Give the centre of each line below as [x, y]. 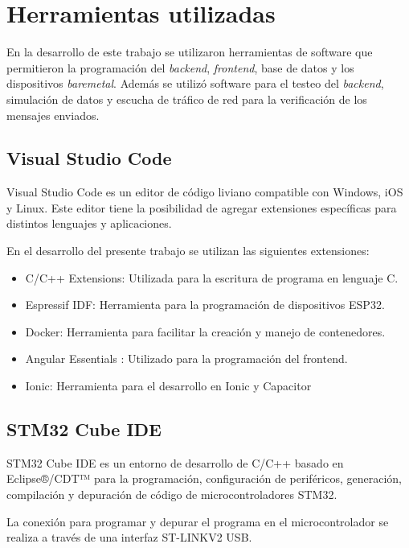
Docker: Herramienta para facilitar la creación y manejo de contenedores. [205, 331]
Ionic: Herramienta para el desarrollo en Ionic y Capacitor [168, 386]
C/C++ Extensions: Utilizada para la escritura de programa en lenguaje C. [212, 277]
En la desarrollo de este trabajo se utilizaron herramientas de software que [190, 52]
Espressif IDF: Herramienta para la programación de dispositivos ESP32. [205, 305]
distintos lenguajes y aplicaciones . [89, 223]
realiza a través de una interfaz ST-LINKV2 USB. [129, 537]
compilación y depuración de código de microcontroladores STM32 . [172, 494]
